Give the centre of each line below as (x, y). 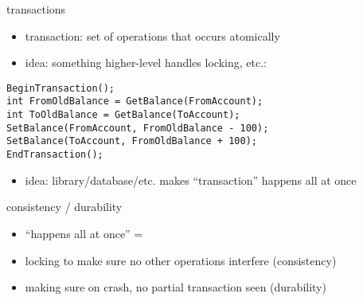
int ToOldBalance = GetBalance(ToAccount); (123, 115)
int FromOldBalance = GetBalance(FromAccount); (135, 102)
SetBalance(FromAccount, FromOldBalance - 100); (138, 128)
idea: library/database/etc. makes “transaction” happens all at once (191, 180)
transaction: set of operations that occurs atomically (152, 35)
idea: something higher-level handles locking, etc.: (146, 63)
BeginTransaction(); (61, 88)
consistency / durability (64, 207)
